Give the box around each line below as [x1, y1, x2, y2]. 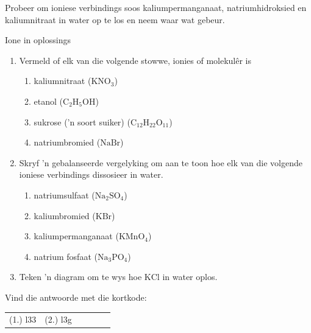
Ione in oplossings [5, 33, 71, 46]
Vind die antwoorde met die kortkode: [5, 290, 147, 303]
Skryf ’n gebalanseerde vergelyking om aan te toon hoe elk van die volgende [19, 156, 302, 169]
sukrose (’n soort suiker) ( [34, 115, 130, 128]
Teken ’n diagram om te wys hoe [19, 270, 142, 283]
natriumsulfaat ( [34, 188, 95, 201]
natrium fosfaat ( [34, 250, 98, 262]
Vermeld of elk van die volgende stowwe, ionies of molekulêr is [19, 54, 252, 66]
